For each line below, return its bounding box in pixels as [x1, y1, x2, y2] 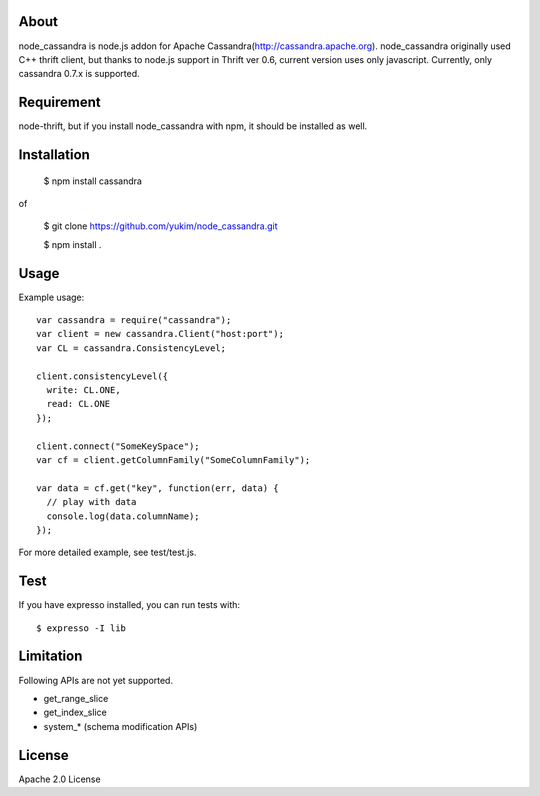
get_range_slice [43, 692, 109, 704]
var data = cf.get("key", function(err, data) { [36, 482, 279, 494]
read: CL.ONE [46, 398, 111, 410]
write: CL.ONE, [46, 385, 121, 396]
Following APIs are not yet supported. [18, 674, 174, 686]
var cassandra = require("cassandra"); [36, 315, 232, 326]
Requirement [18, 94, 102, 111]
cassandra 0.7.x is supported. [18, 68, 140, 80]
